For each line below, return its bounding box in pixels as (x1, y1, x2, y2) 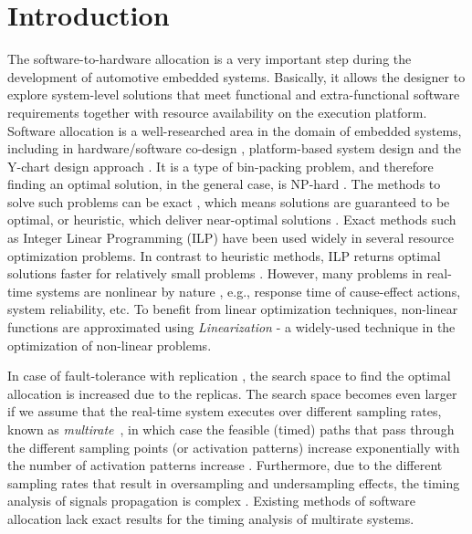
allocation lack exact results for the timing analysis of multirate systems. (7, 508, 414, 528)
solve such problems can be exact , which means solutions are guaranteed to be (7, 192, 450, 211)
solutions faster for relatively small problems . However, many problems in (7, 264, 423, 283)
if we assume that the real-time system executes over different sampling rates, (7, 402, 442, 421)
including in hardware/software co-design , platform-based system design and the (7, 139, 461, 158)
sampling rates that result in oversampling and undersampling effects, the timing (7, 473, 460, 492)
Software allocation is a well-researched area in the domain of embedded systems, (7, 120, 462, 140)
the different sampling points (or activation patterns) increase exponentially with (7, 437, 460, 456)
